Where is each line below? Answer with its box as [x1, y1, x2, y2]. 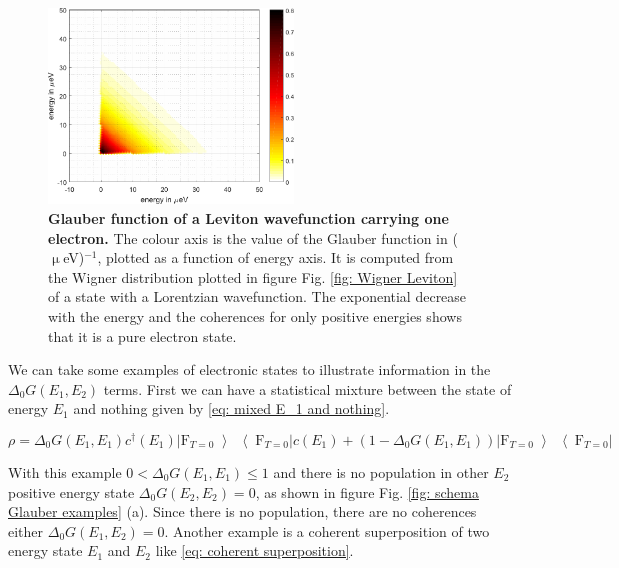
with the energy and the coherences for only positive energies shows [48, 305, 462, 326]
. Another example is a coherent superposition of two [164, 520, 490, 541]
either [8, 520, 44, 541]
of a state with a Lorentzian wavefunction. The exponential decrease [48, 286, 467, 307]
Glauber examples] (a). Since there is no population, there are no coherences [8, 501, 477, 522]
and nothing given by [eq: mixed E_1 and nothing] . [73, 398, 390, 419]
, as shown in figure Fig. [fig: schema [255, 481, 479, 502]
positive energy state [8, 481, 135, 502]
